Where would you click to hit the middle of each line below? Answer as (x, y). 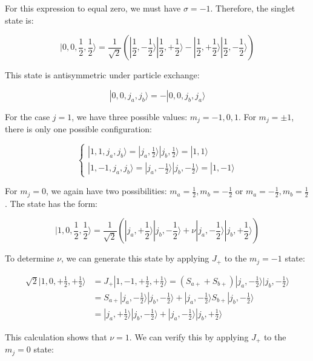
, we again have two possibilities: (106, 191)
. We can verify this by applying (189, 336)
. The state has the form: (51, 203)
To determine (30, 258)
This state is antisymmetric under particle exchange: (102, 75)
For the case (28, 116)
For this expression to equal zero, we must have (93, 8)
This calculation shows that (56, 336)
